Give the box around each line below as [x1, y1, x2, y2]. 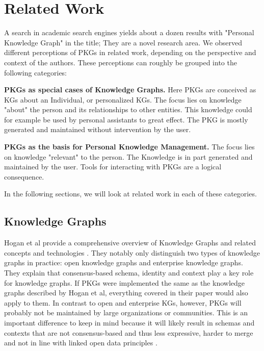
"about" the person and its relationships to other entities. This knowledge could [4, 104, 252, 115]
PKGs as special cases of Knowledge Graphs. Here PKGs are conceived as [4, 84, 256, 95]
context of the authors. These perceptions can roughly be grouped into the [4, 57, 237, 67]
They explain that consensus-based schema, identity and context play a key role [4, 267, 254, 278]
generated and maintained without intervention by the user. [4, 124, 191, 135]
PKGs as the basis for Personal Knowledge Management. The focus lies [4, 141, 255, 152]
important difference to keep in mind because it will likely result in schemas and [4, 317, 255, 328]
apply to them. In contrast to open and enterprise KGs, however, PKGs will [4, 297, 242, 308]
